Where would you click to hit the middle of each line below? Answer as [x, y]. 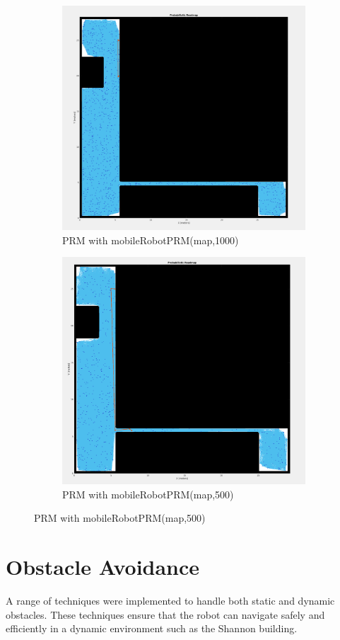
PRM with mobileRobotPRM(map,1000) [151, 240]
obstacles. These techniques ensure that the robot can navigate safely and [165, 614]
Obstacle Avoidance [103, 567]
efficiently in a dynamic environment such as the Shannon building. [152, 628]
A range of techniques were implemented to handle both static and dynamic [170, 601]
